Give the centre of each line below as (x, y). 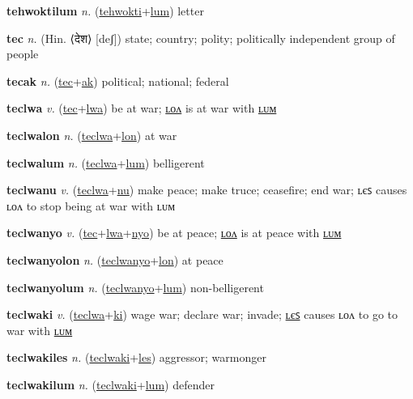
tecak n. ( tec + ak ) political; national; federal (118, 81)
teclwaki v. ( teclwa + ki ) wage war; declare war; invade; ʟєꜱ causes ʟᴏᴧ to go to (202, 314)
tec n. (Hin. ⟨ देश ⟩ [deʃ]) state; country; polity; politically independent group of (201, 38)
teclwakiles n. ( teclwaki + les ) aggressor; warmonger (136, 357)
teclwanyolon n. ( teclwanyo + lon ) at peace (115, 259)
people (23, 54)
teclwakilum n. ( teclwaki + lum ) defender (111, 384)
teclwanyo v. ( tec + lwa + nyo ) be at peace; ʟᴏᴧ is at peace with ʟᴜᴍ (174, 233)
